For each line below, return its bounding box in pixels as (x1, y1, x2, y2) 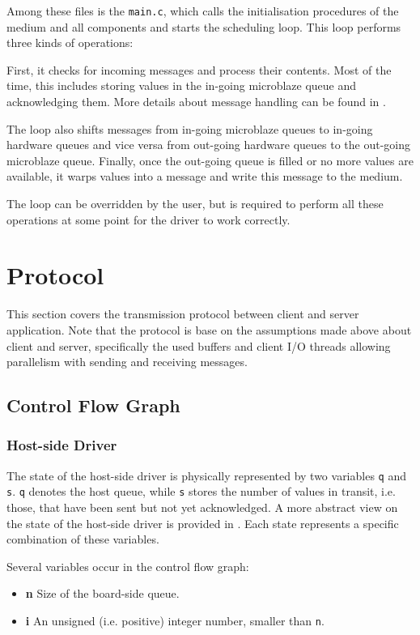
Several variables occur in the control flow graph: (6, 557, 249, 574)
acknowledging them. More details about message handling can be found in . (6, 93, 386, 110)
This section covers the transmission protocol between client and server (6, 305, 359, 322)
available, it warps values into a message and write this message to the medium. (6, 168, 403, 185)
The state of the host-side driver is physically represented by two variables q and (6, 467, 406, 484)
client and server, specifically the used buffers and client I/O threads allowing (6, 337, 391, 354)
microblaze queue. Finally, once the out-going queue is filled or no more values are (6, 151, 414, 168)
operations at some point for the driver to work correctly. (6, 211, 291, 228)
